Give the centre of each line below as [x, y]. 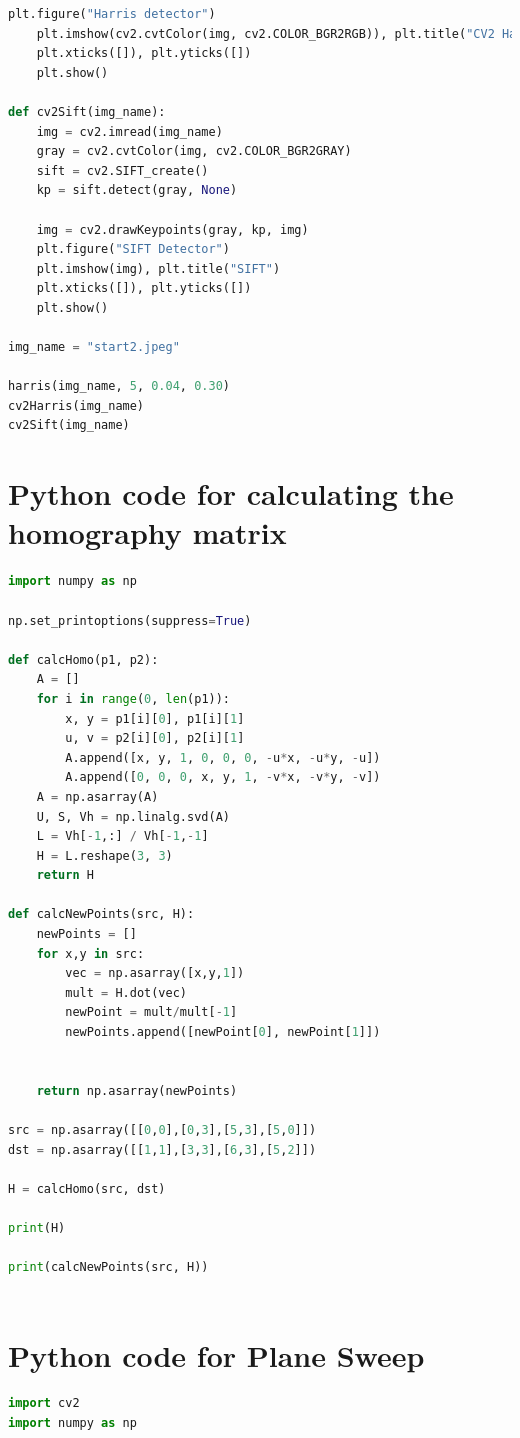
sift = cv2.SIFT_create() [122, 170]
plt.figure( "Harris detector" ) [112, 14]
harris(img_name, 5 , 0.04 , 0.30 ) [119, 386]
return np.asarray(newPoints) [137, 1090]
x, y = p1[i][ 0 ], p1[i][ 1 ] [155, 718]
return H [65, 875]
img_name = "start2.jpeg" [94, 347]
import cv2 [44, 1403]
